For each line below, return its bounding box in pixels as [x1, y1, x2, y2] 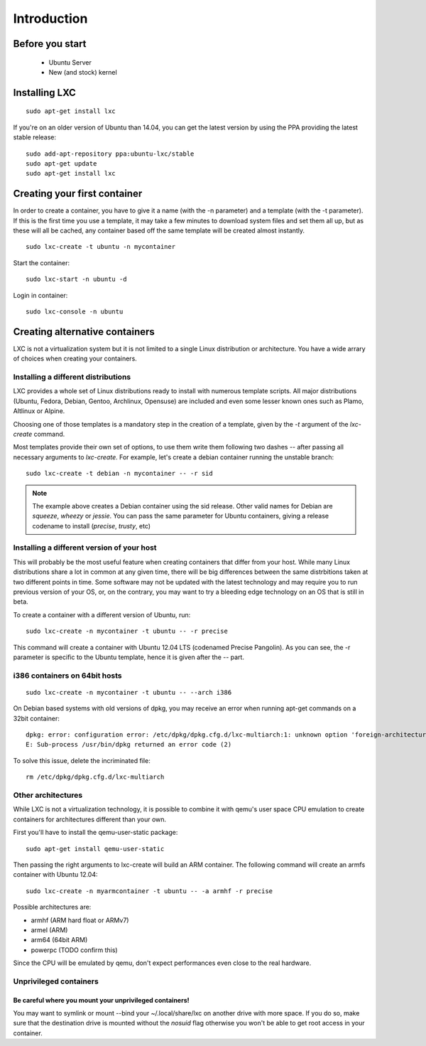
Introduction [13, 11, 88, 26]
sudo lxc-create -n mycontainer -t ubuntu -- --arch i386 [26, 688, 232, 696]
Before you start [13, 38, 87, 50]
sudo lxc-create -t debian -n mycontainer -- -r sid [26, 469, 213, 478]
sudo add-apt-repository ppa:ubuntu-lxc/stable [26, 149, 195, 158]
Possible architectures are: [13, 903, 92, 912]
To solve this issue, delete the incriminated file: [13, 756, 151, 764]
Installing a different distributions [13, 372, 131, 382]
